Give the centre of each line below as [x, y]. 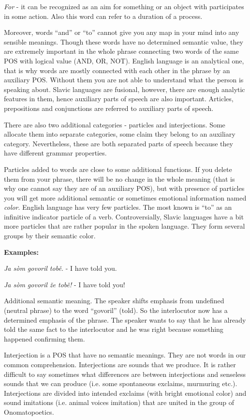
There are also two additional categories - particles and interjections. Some [115, 124]
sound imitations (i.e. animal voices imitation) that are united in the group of [119, 402]
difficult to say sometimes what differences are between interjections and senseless [125, 374]
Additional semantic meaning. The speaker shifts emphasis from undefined [114, 301]
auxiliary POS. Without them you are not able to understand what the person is [124, 80]
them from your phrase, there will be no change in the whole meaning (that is [119, 179]
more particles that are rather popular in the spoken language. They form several [125, 226]
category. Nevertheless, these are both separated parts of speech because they [118, 143]
